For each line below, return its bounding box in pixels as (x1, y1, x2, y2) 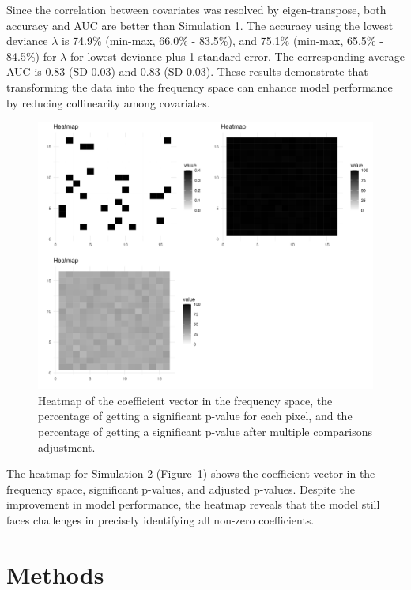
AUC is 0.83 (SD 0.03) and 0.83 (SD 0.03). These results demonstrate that (6, 63, 368, 80)
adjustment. (38, 438, 96, 455)
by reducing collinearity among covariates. (6, 94, 210, 111)
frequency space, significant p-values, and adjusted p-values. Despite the (6, 480, 355, 497)
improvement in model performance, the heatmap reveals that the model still (6, 496, 380, 513)
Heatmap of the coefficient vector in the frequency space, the (38, 392, 333, 408)
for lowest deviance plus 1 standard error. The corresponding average (70, 47, 405, 64)
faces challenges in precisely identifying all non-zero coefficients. (6, 512, 315, 528)
